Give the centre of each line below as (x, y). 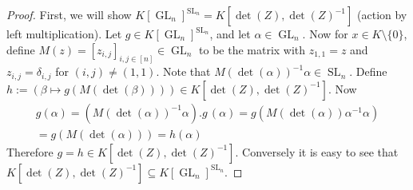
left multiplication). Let (64, 34)
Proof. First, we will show (69, 14)
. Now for (325, 34)
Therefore (30, 151)
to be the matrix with (252, 49)
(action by (382, 14)
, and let (230, 34)
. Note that (183, 71)
